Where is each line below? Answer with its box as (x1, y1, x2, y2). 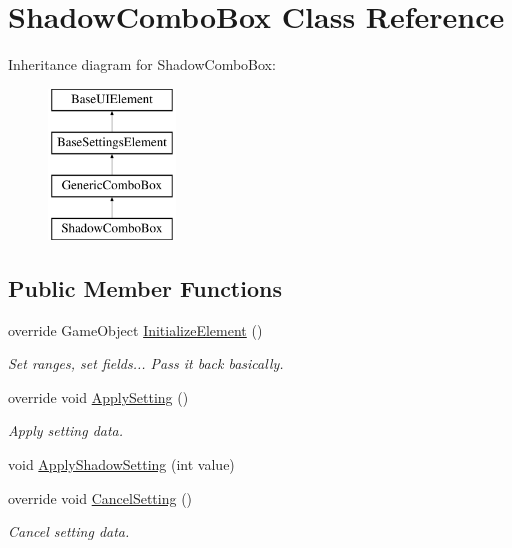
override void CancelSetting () (8, 487, 193, 508)
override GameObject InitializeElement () (8, 319, 263, 340)
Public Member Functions (8, 272, 282, 303)
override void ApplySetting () (8, 386, 189, 407)
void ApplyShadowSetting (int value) (8, 454, 235, 475)
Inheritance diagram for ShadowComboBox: (8, 54, 276, 75)
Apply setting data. (8, 420, 124, 441)
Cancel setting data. (8, 521, 130, 542)
